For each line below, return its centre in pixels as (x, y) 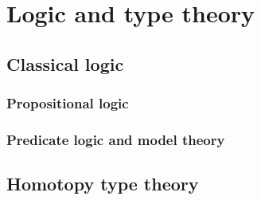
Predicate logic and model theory (116, 139)
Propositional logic (68, 103)
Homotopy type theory (103, 184)
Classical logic (65, 63)
